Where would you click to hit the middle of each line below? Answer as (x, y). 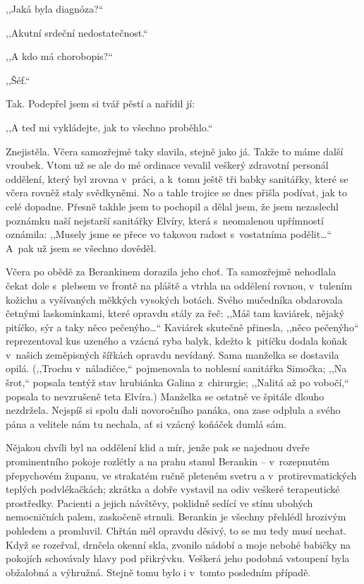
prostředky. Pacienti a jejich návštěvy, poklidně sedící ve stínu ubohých (159, 502)
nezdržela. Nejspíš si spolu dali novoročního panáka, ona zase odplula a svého (173, 410)
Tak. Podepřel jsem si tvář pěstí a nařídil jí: (101, 103)
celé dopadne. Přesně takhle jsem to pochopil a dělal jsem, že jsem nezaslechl (172, 206)
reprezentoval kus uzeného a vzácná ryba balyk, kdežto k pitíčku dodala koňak (176, 341)
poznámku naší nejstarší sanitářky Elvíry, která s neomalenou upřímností (165, 220)
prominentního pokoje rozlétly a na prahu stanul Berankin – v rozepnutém (168, 461)
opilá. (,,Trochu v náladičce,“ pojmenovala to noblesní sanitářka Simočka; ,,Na (176, 368)
